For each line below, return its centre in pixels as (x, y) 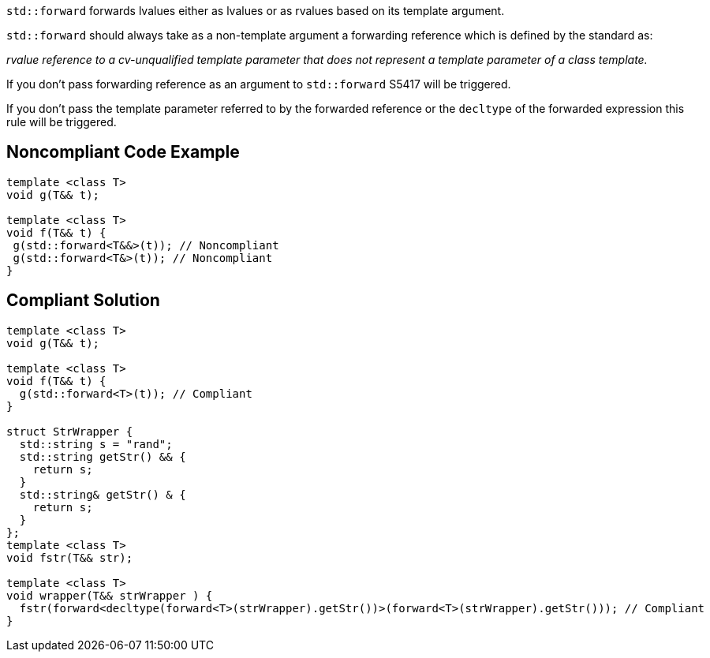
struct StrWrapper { (70, 431)
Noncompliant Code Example (123, 152)
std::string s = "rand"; (96, 444)
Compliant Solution (83, 301)
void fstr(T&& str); (70, 557)
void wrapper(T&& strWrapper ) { (110, 595)
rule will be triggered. (62, 122)
